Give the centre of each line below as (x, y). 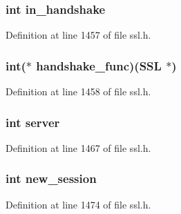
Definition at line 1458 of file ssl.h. (78, 91)
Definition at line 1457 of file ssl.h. (78, 35)
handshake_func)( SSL (99, 65)
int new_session (51, 178)
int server (33, 122)
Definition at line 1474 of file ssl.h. (78, 204)
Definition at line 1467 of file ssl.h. (78, 147)
